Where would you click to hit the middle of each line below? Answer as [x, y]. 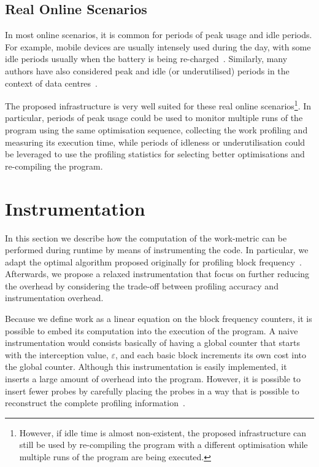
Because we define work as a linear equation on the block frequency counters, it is [159, 319]
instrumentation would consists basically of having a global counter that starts [152, 343]
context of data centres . [52, 83]
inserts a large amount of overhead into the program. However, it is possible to [153, 379]
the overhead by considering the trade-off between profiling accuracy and [142, 285]
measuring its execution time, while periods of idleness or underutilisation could [155, 142]
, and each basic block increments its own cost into [211, 354]
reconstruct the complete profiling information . [95, 403]
